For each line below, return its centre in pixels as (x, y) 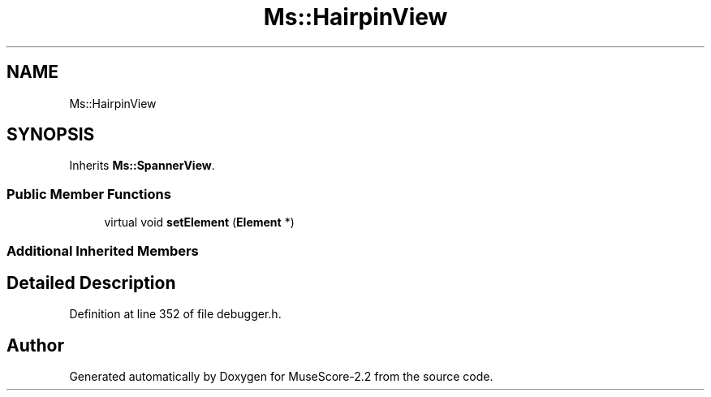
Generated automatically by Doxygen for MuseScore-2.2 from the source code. (281, 377)
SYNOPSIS (51, 135)
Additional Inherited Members (103, 250)
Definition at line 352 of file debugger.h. (175, 314)
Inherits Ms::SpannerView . (142, 166)
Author (35, 345)
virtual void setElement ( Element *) (199, 222)
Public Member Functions (89, 194)
